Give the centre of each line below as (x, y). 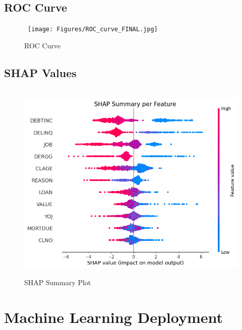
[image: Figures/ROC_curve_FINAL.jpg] (93, 29)
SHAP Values (40, 72)
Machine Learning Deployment (114, 317)
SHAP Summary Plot (58, 282)
